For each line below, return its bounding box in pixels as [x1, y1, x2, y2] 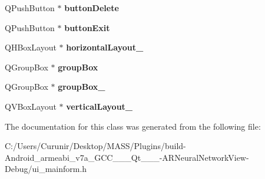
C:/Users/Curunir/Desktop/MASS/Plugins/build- [5, 140, 186, 152]
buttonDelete [64, 2, 119, 13]
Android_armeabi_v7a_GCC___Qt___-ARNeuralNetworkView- [5, 151, 249, 163]
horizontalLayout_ [66, 41, 144, 53]
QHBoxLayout [5, 41, 57, 53]
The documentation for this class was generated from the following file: [5, 120, 261, 132]
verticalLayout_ [66, 100, 133, 112]
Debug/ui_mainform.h [5, 163, 87, 175]
